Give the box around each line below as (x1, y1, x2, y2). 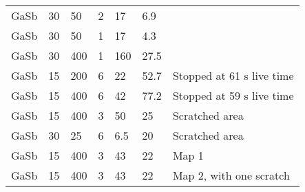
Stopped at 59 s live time (172, 87, 294, 103)
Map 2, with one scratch (172, 167, 290, 183)
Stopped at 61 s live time (172, 67, 294, 83)
